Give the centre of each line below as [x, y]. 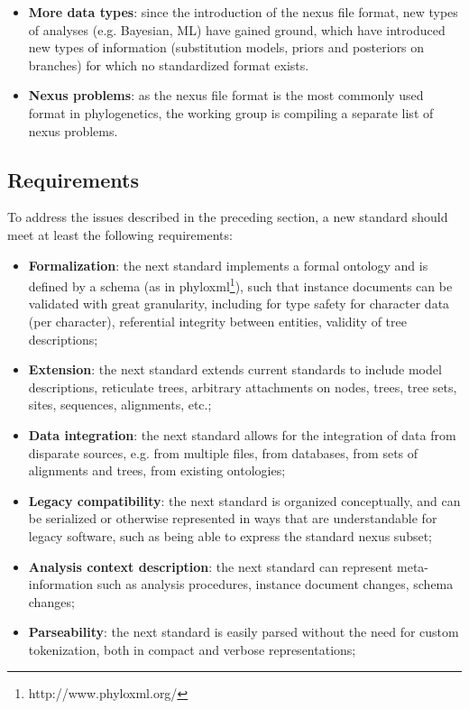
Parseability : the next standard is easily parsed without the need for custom [244, 632]
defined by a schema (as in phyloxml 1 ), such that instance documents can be [240, 285]
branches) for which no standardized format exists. [169, 64]
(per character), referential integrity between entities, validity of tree [217, 321]
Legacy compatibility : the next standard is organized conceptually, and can [244, 500]
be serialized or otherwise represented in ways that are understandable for [233, 518]
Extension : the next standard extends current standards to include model [235, 369]
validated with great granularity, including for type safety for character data [239, 304]
